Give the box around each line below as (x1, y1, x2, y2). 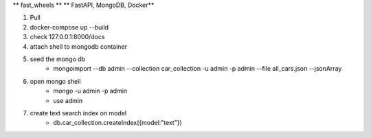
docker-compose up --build (30, 23, 109, 31)
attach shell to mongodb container (30, 42, 127, 51)
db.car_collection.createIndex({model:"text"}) (53, 119, 182, 127)
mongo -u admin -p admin (53, 87, 128, 95)
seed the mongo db (30, 55, 86, 63)
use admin (53, 96, 83, 104)
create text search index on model (30, 108, 127, 117)
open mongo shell (30, 77, 81, 85)
